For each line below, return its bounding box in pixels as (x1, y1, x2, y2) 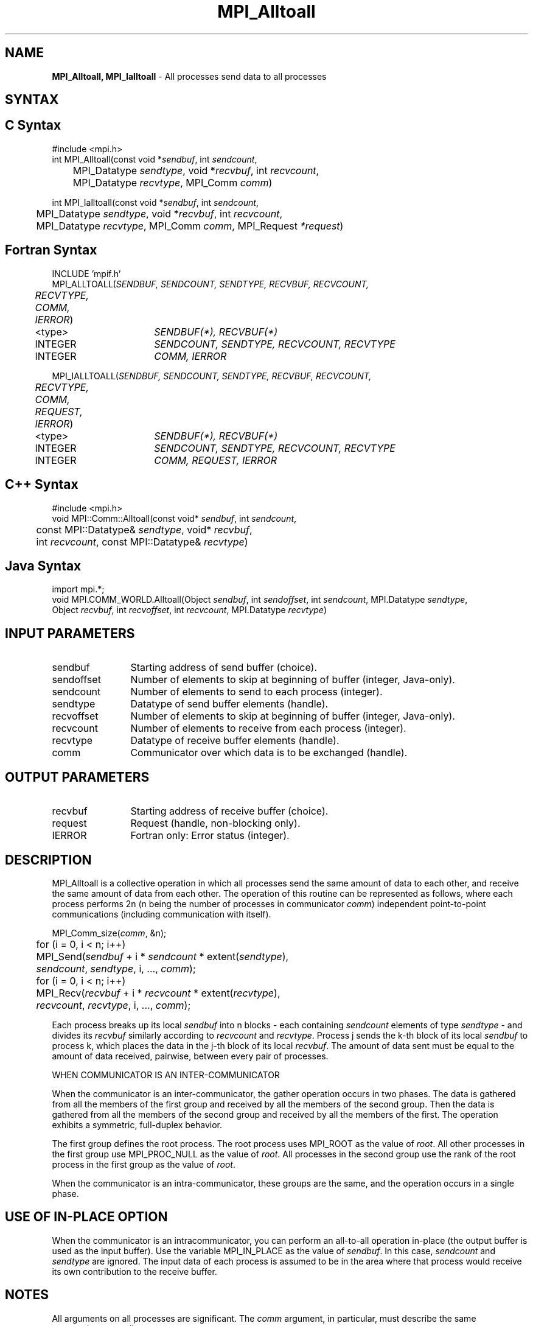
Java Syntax (5, 558, 82, 574)
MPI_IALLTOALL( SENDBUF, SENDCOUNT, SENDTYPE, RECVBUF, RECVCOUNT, (52, 370, 372, 381)
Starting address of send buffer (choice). (130, 661, 317, 674)
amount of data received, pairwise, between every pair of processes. (52, 1050, 329, 1061)
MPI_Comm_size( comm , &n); (52, 927, 167, 938)
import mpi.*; (52, 584, 105, 595)
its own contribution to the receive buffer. (52, 1266, 217, 1277)
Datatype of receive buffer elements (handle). (130, 734, 340, 747)
